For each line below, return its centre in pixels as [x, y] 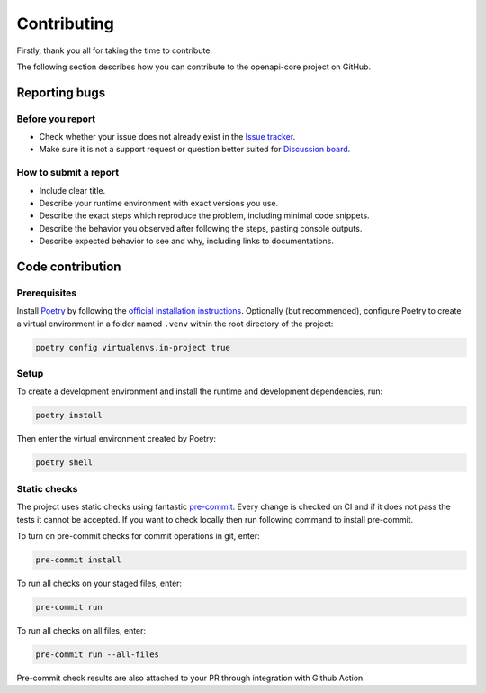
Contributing [65, 23]
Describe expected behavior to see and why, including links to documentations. [187, 241]
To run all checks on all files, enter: [81, 630]
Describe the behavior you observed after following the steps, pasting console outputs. [201, 228]
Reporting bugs [61, 92]
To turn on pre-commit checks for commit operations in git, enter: [138, 535]
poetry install [69, 415]
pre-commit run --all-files [97, 654]
